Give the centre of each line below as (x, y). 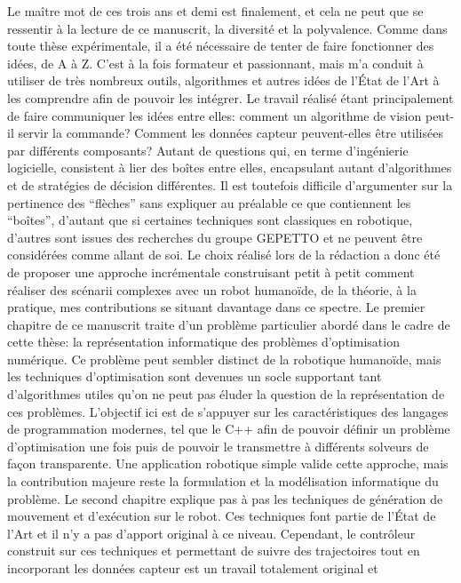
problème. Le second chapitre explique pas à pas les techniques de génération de (225, 498)
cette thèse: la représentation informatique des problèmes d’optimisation (203, 342)
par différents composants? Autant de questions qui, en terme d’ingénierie (208, 150)
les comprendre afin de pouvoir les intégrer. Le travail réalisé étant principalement (230, 97)
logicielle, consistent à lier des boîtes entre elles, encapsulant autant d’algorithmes (230, 168)
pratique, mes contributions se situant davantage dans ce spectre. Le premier (216, 307)
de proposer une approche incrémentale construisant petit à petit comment (211, 272)
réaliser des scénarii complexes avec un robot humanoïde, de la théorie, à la (212, 289)
